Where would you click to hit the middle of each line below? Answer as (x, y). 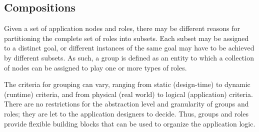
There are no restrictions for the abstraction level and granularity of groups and (126, 104)
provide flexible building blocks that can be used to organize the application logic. (130, 123)
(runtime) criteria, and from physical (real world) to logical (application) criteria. (128, 94)
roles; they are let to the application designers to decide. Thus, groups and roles (126, 113)
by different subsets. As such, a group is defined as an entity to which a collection (129, 57)
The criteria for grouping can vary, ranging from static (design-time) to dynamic (127, 84)
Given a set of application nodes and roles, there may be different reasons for (122, 28)
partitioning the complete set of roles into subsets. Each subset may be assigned (126, 38)
